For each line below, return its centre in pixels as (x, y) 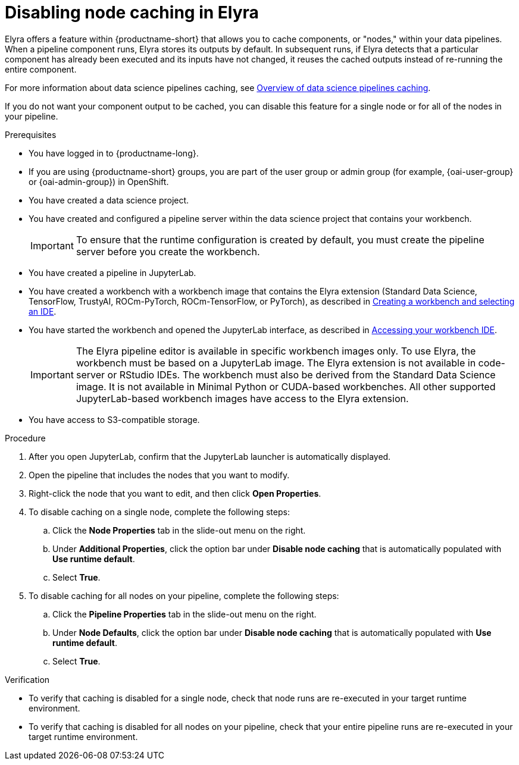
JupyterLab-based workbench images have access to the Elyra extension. (242, 398)
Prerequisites (31, 134)
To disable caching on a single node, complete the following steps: (159, 512)
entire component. (41, 69)
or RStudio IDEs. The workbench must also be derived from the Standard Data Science (301, 374)
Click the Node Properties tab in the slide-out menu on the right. (179, 530)
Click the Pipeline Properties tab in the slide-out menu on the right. (185, 614)
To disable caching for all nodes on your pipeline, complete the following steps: (184, 595)
